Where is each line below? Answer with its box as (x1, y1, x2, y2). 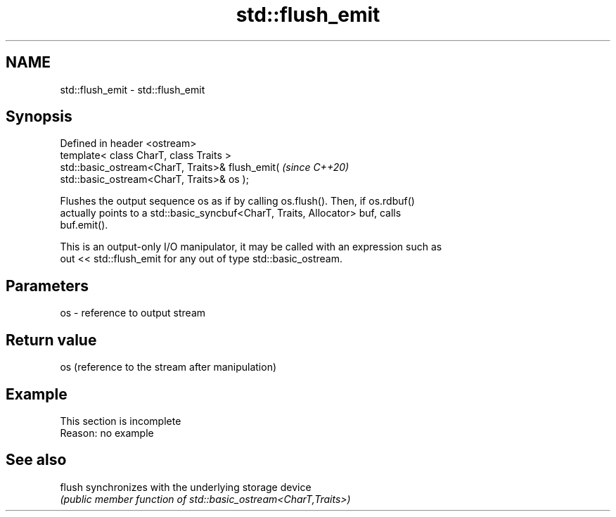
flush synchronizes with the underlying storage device (60, 480, 312, 493)
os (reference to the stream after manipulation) (60, 361, 277, 374)
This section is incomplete (60, 414, 181, 427)
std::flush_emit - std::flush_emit (60, 83, 205, 96)
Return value (6, 331, 97, 349)
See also (6, 451, 67, 469)
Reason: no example (60, 426, 154, 439)
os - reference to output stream (60, 307, 206, 319)
